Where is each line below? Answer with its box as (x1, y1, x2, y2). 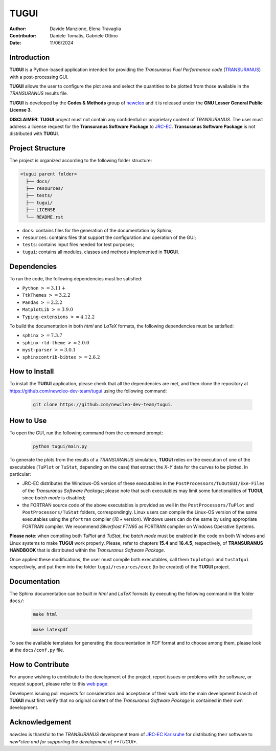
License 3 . (9, 107, 32, 113)
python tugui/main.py (33, 444, 87, 450)
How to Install (9, 367, 54, 376)
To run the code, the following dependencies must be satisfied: (9, 275, 143, 281)
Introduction (9, 53, 50, 62)
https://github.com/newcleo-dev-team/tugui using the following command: (9, 388, 167, 394)
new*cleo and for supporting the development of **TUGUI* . (9, 738, 138, 744)
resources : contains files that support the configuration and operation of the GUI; (22, 234, 196, 240)
